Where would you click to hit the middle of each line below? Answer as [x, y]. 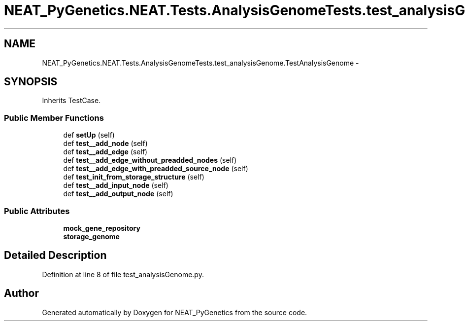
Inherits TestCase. [71, 101]
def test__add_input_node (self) [116, 185]
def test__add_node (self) [105, 144]
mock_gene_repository [102, 228]
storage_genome [91, 236]
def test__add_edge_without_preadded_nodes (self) [150, 160]
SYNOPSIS [31, 82]
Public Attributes [37, 211]
